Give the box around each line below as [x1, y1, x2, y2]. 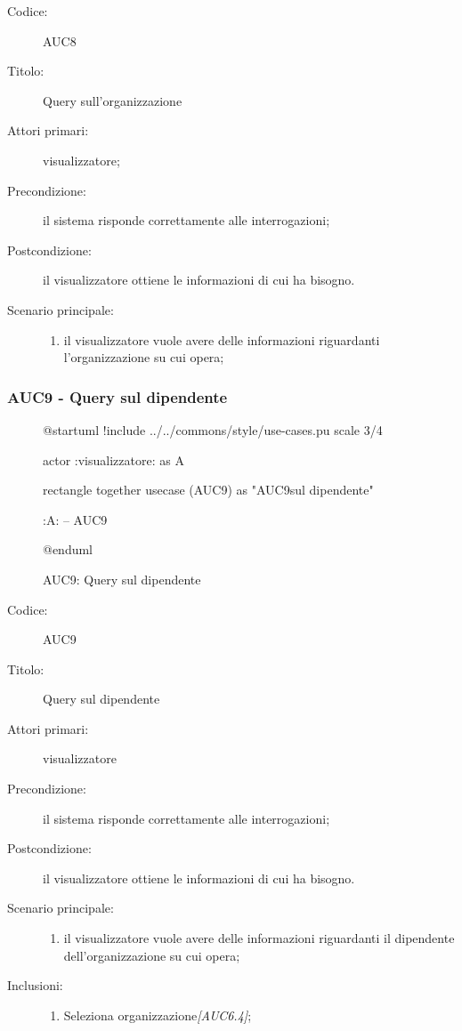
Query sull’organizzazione [43, 91, 182, 109]
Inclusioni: [7, 976, 63, 995]
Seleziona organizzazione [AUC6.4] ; [63, 1005, 252, 1024]
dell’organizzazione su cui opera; [63, 946, 240, 964]
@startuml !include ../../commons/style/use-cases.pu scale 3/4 [43, 420, 383, 439]
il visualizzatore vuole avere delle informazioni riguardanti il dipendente [63, 929, 455, 947]
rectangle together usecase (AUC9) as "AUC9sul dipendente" [43, 480, 374, 499]
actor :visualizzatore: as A [43, 450, 184, 469]
